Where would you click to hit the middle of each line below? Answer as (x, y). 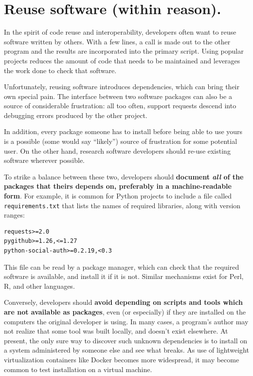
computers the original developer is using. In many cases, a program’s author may (126, 321)
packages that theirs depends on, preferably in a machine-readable (118, 186)
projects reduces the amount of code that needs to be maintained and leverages (122, 60)
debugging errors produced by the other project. (76, 115)
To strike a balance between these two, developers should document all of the (124, 176)
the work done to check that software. (60, 70)
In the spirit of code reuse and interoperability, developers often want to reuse (120, 32)
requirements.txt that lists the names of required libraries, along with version (122, 205)
